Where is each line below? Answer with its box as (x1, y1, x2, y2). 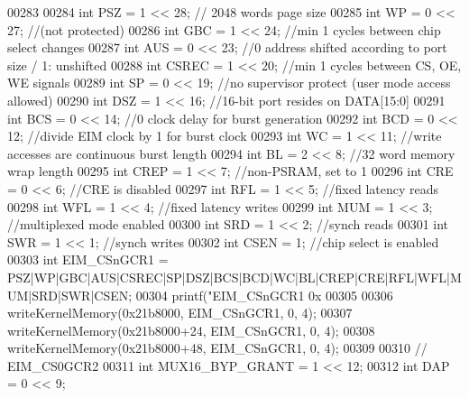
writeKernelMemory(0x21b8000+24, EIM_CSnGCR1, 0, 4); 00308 (7, 320, 375, 339)
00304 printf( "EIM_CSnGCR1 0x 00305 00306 (135, 285, 393, 304)
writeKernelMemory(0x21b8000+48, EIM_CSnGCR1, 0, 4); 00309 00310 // (7, 338, 428, 357)
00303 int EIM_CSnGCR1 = (7, 250, 169, 269)
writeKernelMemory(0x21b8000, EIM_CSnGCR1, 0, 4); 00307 (7, 303, 353, 322)
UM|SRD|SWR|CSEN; (7, 285, 133, 304)
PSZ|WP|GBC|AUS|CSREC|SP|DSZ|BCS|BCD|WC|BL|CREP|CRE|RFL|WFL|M (7, 267, 462, 286)
